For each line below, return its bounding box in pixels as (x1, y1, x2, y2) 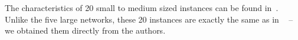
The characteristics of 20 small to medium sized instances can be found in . (5, 2, 279, 13)
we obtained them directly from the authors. (5, 24, 166, 37)
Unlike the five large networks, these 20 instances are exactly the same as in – (5, 13, 293, 25)
